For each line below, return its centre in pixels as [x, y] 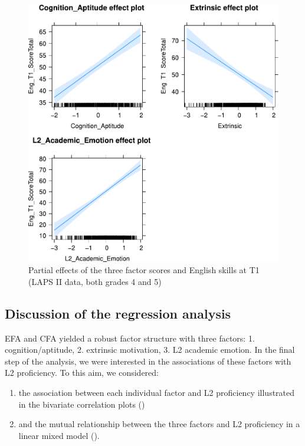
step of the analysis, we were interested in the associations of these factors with [148, 361]
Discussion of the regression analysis [118, 313]
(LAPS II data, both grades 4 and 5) [95, 281]
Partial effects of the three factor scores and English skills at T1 [144, 270]
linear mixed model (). [59, 435]
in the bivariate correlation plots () [82, 404]
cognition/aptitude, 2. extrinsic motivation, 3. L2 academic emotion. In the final [150, 350]
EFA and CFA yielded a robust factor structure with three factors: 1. [130, 338]
